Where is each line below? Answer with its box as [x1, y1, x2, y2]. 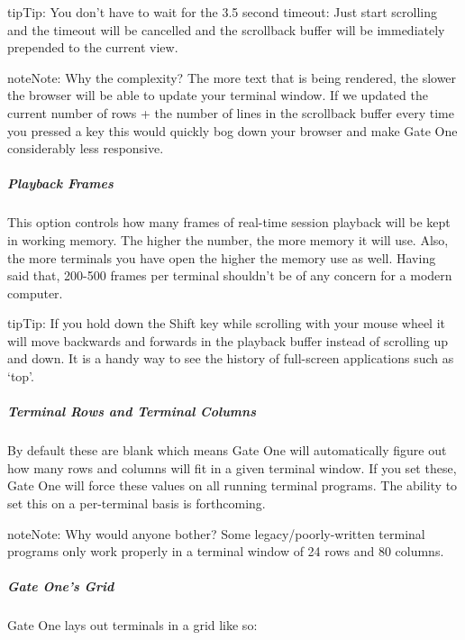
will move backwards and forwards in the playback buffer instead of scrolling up [7, 331, 448, 350]
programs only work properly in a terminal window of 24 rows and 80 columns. [7, 542, 444, 561]
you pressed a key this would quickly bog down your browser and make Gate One [7, 121, 458, 140]
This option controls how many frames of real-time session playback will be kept [7, 213, 451, 232]
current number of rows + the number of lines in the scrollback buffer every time [7, 103, 454, 122]
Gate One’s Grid [7, 577, 114, 596]
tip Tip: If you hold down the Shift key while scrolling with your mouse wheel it [7, 314, 445, 333]
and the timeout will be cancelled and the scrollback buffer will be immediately [7, 20, 445, 39]
